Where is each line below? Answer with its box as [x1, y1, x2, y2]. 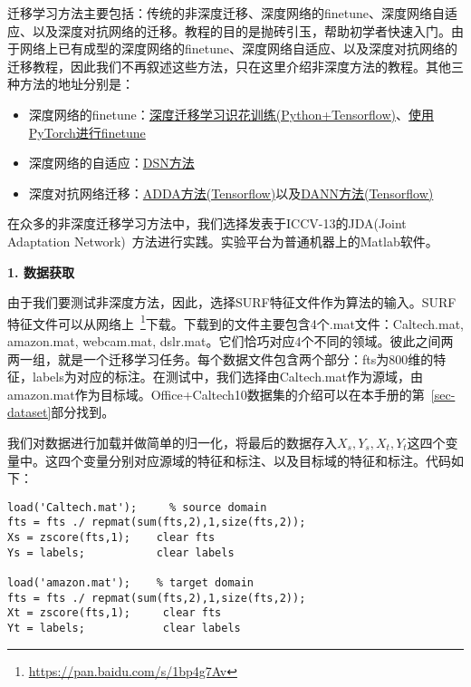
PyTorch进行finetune [28, 122, 146, 141]
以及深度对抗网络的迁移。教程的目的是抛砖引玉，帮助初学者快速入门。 [32, 21, 451, 40]
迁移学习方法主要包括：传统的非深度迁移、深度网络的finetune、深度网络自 [7, 4, 446, 22]
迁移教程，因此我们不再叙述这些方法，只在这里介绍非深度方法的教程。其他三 [7, 56, 464, 75]
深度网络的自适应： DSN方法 [28, 153, 195, 172]
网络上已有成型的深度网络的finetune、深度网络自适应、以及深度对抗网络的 [19, 39, 458, 58]
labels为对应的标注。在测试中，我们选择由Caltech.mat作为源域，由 [32, 367, 423, 386]
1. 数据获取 [7, 262, 74, 281]
